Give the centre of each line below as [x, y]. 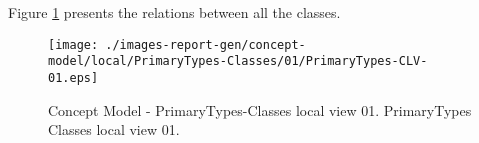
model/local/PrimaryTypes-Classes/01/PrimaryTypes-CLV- [238, 61]
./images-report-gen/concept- [205, 44]
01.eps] [73, 77]
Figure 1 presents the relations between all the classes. [174, 12]
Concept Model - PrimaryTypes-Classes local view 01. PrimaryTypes [260, 109]
